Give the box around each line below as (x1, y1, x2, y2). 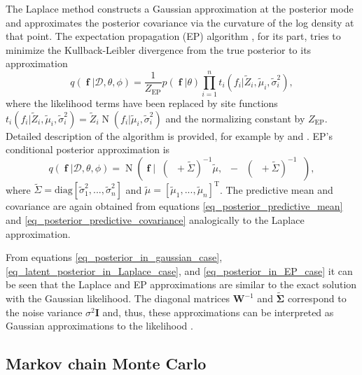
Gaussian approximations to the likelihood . (6, 318, 193, 333)
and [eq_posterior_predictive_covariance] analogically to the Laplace (6, 212, 305, 227)
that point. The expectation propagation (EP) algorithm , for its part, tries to (6, 29, 341, 43)
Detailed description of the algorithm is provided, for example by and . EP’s (6, 128, 333, 143)
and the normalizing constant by (165, 111, 305, 125)
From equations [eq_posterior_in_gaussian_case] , (6, 250, 223, 264)
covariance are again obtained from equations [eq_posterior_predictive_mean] (6, 199, 343, 213)
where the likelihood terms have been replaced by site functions (6, 96, 278, 111)
